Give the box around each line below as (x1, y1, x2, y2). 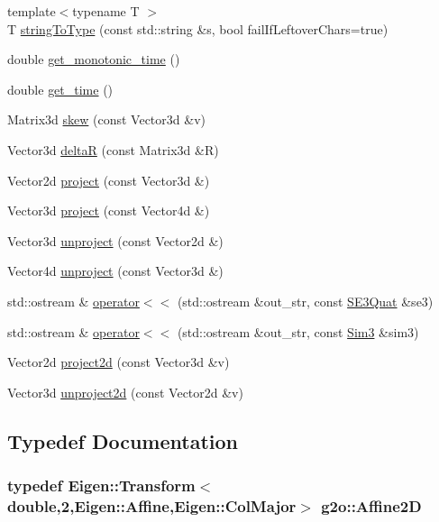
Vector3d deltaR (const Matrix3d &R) (7, 140, 219, 159)
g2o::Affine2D (321, 494, 422, 517)
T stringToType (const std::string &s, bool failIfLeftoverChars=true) (7, 19, 389, 38)
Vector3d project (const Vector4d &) (7, 201, 210, 220)
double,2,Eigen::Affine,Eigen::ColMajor (7, 494, 297, 517)
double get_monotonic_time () (7, 50, 180, 69)
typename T (72, 2, 140, 20)
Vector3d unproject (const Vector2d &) (7, 231, 224, 250)
